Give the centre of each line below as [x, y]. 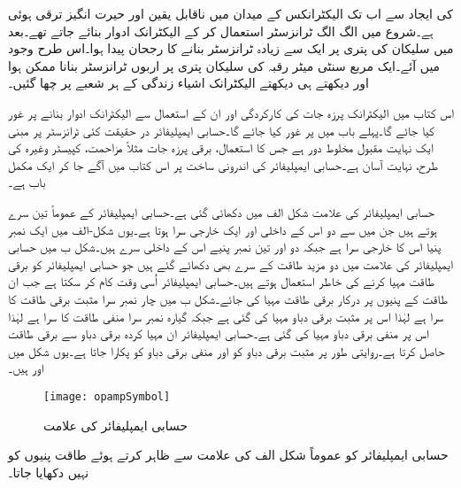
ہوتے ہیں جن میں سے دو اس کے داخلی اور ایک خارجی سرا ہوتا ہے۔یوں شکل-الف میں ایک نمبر [223, 229]
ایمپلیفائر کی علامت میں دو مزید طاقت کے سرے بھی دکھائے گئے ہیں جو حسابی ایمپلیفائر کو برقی [231, 263]
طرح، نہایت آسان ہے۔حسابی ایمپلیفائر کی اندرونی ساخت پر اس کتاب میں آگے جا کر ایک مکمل [223, 164]
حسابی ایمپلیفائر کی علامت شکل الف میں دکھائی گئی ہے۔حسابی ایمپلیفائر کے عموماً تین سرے [221, 211]
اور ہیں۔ [26, 368]
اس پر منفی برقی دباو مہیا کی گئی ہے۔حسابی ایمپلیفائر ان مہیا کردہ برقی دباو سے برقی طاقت [219, 333]
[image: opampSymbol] [107, 396]
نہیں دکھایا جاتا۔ [49, 472]
